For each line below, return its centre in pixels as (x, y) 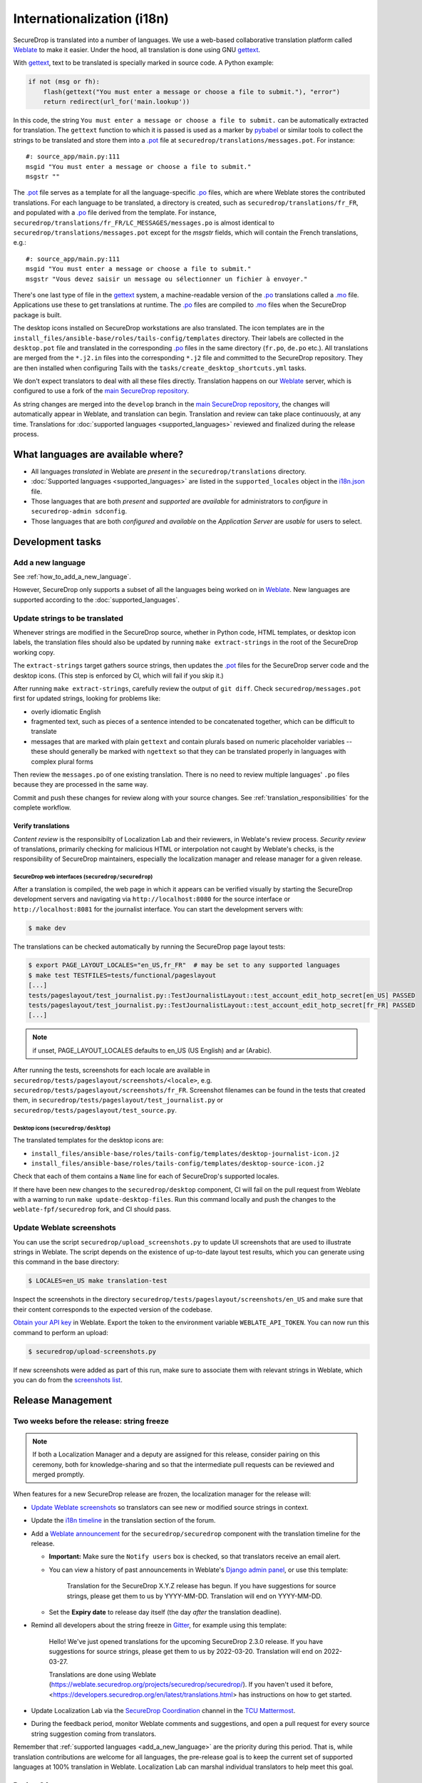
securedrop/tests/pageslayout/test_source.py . (95, 1110)
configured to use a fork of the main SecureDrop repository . (101, 391)
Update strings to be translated (68, 618)
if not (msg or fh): (64, 82)
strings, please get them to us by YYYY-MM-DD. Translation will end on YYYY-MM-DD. (194, 1596)
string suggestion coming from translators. (94, 1734)
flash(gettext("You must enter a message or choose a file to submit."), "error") (192, 92)
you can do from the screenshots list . (68, 1379)
